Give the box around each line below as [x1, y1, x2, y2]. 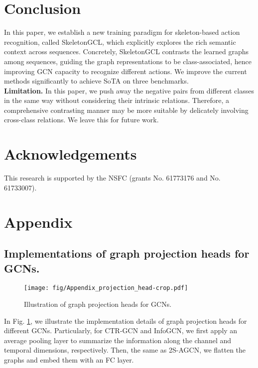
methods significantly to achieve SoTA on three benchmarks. [4, 76, 189, 86]
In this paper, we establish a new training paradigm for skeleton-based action [4, 27, 240, 37]
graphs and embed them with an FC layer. [4, 354, 134, 365]
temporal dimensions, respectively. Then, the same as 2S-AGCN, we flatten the [4, 345, 246, 355]
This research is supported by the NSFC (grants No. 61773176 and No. [4, 173, 221, 183]
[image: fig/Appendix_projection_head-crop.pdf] [24, 284, 188, 292]
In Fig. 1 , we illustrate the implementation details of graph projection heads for [4, 315, 247, 326]
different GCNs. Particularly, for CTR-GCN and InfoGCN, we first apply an [4, 325, 238, 336]
